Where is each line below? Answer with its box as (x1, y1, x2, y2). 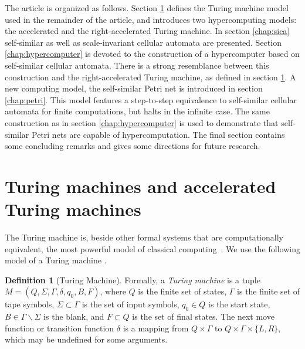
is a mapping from (123, 321, 189, 334)
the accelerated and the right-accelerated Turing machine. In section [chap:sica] (5, 25, 290, 37)
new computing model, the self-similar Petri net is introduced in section (5, 82, 263, 94)
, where (100, 285, 126, 297)
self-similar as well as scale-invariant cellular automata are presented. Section (5, 36, 282, 48)
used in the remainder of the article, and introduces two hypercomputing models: (5, 13, 297, 25)
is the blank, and (43, 310, 104, 323)
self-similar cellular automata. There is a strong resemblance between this (5, 59, 269, 71)
